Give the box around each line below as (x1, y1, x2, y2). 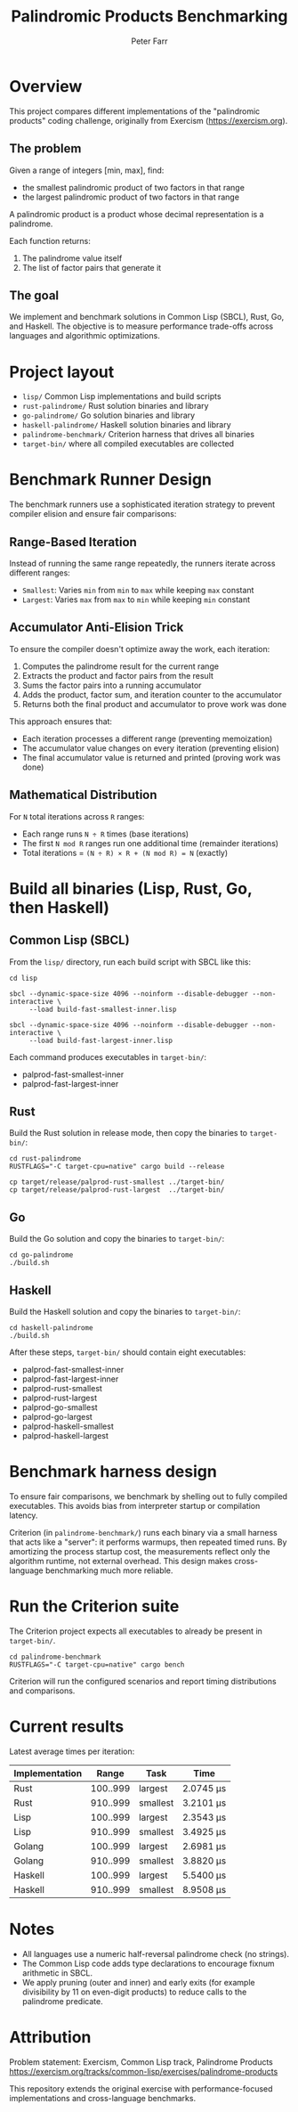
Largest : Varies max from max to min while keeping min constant (21, 594, 251, 605)
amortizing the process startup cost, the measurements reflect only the (9, 1546, 270, 1556)
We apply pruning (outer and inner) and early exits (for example (21, 1977, 255, 1987)
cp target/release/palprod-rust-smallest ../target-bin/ (9, 1178, 225, 1186)
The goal (9, 288, 60, 303)
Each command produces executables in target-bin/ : (9, 1051, 207, 1062)
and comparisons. (9, 1685, 76, 1696)
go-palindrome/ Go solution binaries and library (21, 410, 196, 420)
